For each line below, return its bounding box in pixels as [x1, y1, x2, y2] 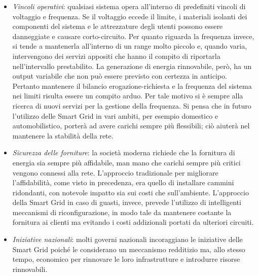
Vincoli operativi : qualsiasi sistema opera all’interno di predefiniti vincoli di [12, 1, 246, 11]
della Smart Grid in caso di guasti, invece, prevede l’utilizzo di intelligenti [12, 197, 241, 208]
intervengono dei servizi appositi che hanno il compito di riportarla [12, 50, 220, 61]
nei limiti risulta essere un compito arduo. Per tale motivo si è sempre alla [12, 90, 243, 101]
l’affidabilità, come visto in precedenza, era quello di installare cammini [12, 177, 234, 188]
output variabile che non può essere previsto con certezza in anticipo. [12, 71, 227, 81]
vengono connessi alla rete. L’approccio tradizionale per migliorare [12, 167, 218, 178]
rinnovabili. [12, 263, 48, 274]
